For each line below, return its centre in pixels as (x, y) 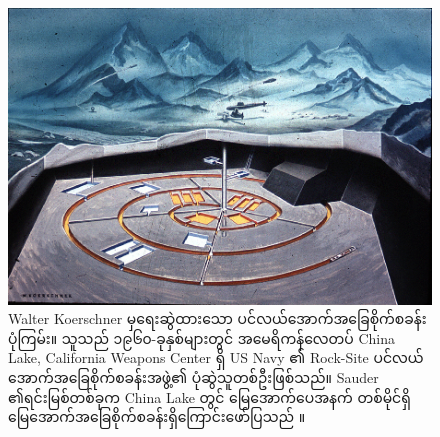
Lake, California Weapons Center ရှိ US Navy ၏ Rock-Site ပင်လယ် (216, 357)
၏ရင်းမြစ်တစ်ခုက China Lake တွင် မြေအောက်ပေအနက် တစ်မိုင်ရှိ (209, 396)
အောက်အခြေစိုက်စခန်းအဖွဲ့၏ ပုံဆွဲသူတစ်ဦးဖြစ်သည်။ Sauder (193, 377)
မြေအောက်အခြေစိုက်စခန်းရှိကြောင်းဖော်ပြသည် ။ (157, 416)
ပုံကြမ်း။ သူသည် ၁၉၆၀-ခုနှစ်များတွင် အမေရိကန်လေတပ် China (202, 337)
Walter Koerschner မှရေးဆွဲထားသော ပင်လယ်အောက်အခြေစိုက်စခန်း (217, 318)
